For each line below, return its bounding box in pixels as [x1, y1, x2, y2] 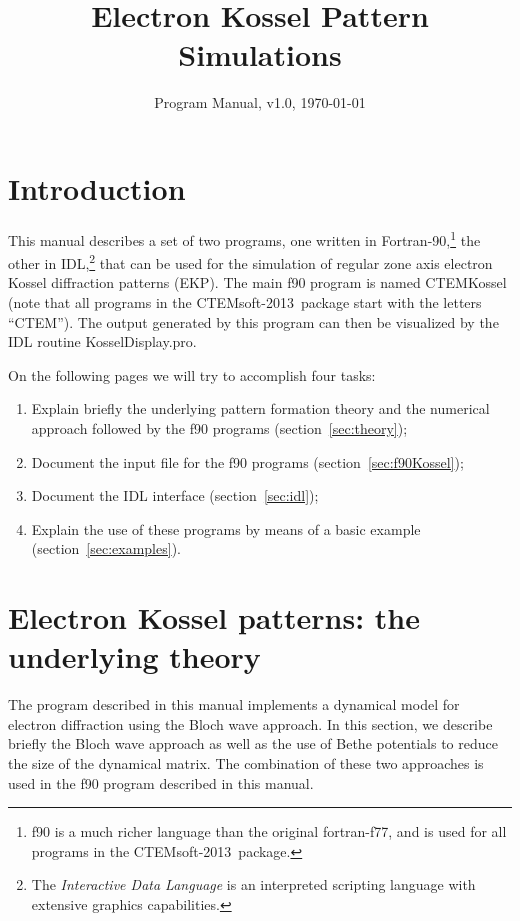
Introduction [8, 167, 186, 208]
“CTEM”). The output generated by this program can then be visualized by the [8, 311, 499, 332]
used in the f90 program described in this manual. [8, 772, 314, 793]
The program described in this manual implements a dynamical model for [8, 694, 460, 715]
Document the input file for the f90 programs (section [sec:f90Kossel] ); [31, 451, 464, 472]
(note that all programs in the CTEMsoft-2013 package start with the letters [8, 291, 482, 312]
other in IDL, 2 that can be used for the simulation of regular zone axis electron [8, 250, 493, 273]
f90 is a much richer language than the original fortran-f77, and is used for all [31, 821, 507, 842]
